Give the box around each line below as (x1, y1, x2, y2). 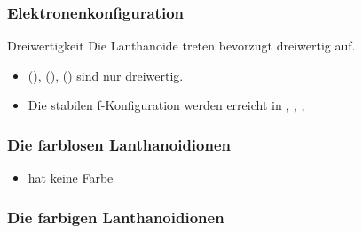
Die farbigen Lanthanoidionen (7, 206, 224, 228)
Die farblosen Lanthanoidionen (7, 133, 232, 155)
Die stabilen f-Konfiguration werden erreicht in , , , (28, 96, 305, 114)
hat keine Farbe (28, 168, 114, 187)
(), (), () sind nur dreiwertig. (28, 66, 184, 84)
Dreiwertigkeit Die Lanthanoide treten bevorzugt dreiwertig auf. (7, 36, 356, 55)
